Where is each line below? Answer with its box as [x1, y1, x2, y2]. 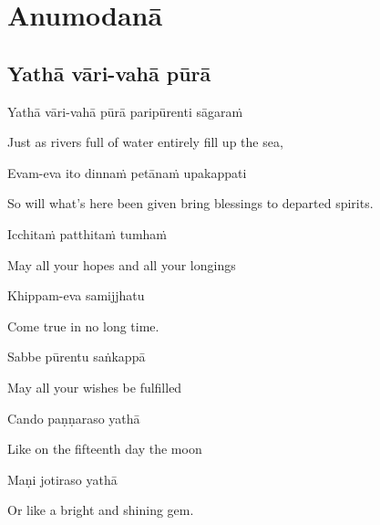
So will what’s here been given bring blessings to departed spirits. [7, 194, 374, 213]
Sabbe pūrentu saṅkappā [7, 347, 146, 366]
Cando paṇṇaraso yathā [7, 408, 140, 427]
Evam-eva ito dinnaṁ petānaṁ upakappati [7, 163, 247, 182]
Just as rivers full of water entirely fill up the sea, [7, 132, 283, 152]
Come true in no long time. [7, 316, 159, 335]
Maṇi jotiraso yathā [7, 469, 118, 488]
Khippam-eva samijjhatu [7, 286, 145, 305]
